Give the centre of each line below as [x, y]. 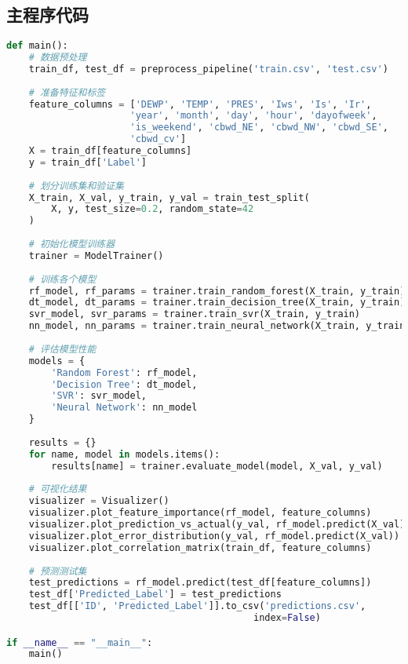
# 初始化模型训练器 [72, 244]
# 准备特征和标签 [67, 92]
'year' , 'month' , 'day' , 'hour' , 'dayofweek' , [253, 116]
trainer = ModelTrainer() [96, 255]
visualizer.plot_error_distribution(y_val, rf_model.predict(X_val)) [214, 536]
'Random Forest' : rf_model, [124, 372]
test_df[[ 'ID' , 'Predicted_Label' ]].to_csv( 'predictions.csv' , [197, 606]
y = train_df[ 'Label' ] [88, 162]
